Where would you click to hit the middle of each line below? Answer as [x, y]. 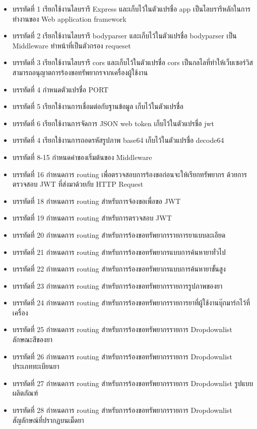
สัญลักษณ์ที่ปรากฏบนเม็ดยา [48, 420]
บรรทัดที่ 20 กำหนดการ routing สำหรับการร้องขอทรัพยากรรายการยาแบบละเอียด [119, 234]
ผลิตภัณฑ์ [25, 393]
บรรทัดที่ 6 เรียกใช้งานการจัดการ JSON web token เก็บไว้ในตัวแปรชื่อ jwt [113, 123]
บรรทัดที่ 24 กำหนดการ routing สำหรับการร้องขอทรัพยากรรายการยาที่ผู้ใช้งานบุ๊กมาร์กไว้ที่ [131, 303]
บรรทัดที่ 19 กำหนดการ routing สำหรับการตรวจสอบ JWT [92, 218]
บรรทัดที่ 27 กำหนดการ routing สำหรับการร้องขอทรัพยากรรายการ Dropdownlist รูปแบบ [133, 383]
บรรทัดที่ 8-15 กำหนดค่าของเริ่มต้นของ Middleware [82, 157]
